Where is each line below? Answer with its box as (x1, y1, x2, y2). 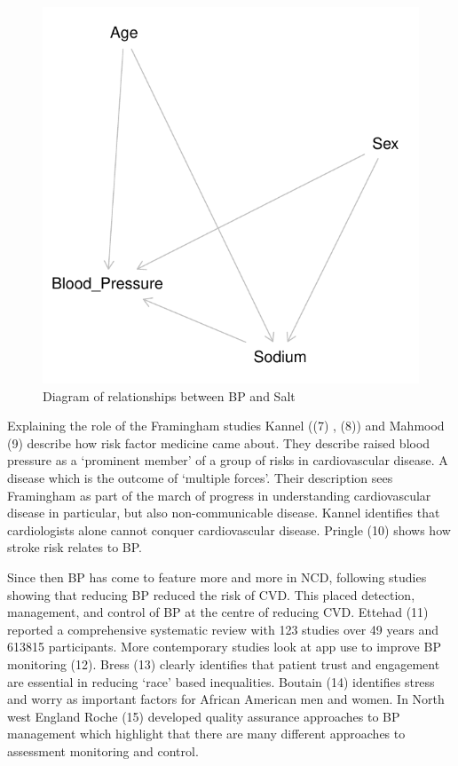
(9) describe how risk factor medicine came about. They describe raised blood (7, 433, 430, 452)
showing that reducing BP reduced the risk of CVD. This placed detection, (7, 585, 415, 604)
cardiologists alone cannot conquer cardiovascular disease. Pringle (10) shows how (7, 520, 451, 539)
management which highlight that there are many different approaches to (7, 724, 406, 743)
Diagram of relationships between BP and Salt (43, 386, 296, 405)
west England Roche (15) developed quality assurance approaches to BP (7, 707, 400, 725)
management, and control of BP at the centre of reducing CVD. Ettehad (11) (7, 603, 429, 621)
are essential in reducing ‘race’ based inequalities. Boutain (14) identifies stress (7, 672, 435, 691)
